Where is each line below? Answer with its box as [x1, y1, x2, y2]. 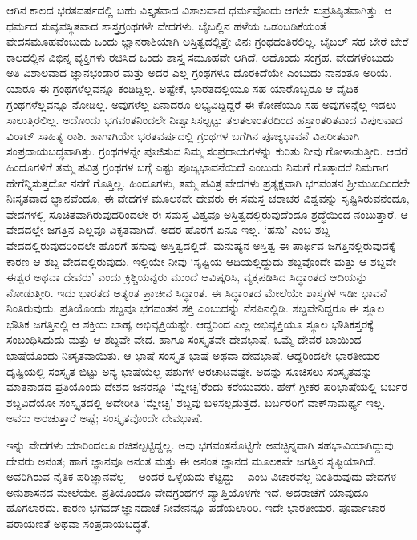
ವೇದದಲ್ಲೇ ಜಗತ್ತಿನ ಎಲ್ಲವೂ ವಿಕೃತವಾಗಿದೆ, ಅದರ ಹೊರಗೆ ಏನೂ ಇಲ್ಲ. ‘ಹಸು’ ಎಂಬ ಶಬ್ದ [6, 221, 330, 238]
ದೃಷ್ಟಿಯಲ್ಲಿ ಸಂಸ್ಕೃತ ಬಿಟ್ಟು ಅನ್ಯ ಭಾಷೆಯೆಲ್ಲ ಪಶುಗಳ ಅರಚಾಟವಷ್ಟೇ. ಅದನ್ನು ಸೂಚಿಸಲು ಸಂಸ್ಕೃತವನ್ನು [6, 362, 373, 379]
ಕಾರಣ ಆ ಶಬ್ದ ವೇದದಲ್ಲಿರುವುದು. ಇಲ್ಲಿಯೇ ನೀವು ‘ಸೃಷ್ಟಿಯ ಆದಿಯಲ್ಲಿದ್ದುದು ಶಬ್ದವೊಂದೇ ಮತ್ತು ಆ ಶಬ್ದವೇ [6, 252, 396, 269]
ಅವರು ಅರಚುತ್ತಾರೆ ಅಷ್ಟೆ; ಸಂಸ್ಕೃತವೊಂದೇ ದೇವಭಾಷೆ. [6, 409, 203, 426]
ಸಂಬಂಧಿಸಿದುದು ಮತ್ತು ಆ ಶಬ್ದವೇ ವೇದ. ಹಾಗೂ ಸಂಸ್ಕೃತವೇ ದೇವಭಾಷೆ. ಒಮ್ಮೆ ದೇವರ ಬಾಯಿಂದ [6, 331, 362, 348]
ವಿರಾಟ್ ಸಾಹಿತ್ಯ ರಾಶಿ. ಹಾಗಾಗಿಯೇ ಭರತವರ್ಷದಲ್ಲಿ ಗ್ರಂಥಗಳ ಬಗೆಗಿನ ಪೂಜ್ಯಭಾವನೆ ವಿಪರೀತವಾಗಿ [6, 127, 360, 143]
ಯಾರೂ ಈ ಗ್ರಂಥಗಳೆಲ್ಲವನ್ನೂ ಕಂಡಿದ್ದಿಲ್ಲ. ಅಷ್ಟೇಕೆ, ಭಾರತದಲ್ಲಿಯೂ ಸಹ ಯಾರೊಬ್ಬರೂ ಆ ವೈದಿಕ [6, 79, 358, 96]
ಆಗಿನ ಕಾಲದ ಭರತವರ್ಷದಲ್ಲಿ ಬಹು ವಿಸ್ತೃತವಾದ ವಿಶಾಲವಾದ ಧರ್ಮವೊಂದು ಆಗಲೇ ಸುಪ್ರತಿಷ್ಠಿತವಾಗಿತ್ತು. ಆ [6, 2, 392, 18]
